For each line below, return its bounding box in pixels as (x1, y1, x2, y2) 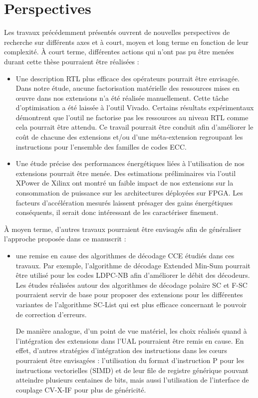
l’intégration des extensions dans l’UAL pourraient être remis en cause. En (15, 335, 244, 346)
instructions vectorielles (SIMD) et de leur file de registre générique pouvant (15, 365, 249, 375)
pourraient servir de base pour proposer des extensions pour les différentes (15, 289, 243, 300)
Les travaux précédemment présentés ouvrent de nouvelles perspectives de (4, 27, 230, 37)
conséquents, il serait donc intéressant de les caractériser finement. (15, 207, 219, 217)
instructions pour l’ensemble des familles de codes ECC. (15, 141, 187, 152)
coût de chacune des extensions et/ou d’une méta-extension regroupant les (15, 132, 243, 142)
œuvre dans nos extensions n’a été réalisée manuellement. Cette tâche (15, 92, 229, 103)
